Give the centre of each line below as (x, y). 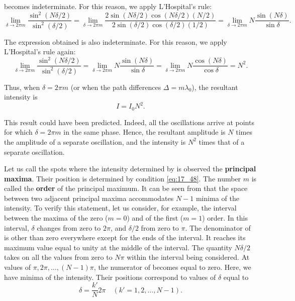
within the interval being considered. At (188, 257)
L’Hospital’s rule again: (40, 52)
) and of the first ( (155, 218)
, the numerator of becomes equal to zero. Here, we (172, 267)
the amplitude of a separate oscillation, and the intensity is (95, 141)
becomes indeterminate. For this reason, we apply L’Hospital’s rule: (108, 6)
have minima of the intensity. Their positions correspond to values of (110, 277)
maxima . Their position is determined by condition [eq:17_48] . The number (123, 178)
